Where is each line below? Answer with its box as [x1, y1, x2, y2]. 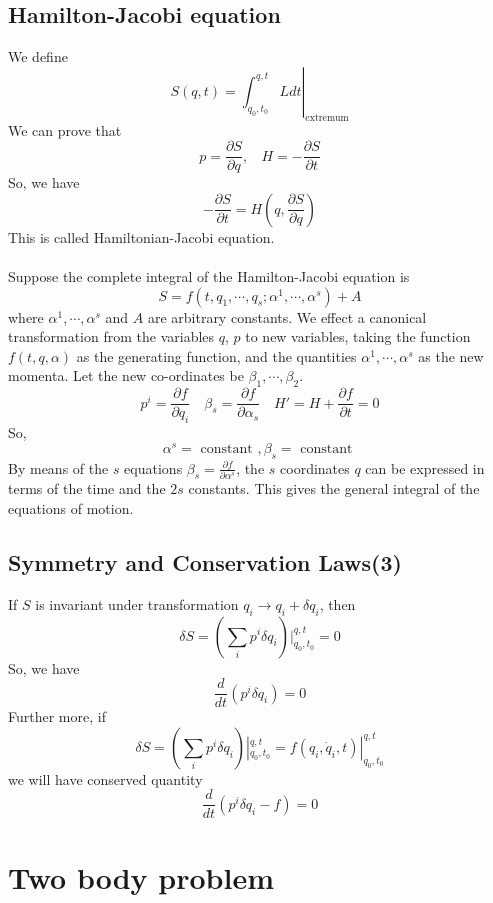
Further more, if [8, 706, 106, 727]
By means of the [8, 457, 109, 478]
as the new [418, 345, 484, 366]
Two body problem [8, 856, 274, 897]
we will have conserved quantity [8, 768, 203, 789]
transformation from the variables [8, 326, 215, 347]
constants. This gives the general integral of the [188, 478, 480, 499]
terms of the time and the [8, 478, 166, 499]
